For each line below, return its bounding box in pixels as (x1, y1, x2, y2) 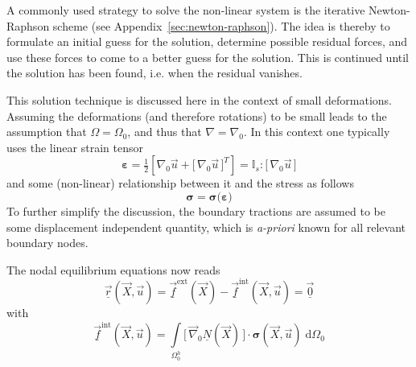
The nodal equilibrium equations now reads (6, 261, 220, 278)
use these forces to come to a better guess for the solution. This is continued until (6, 48, 410, 65)
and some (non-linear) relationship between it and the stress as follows (6, 175, 354, 192)
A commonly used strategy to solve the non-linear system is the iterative (6, 2, 365, 18)
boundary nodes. (6, 234, 89, 251)
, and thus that (127, 123, 202, 140)
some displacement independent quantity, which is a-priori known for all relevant (6, 218, 406, 235)
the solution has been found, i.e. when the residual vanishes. (6, 64, 303, 81)
